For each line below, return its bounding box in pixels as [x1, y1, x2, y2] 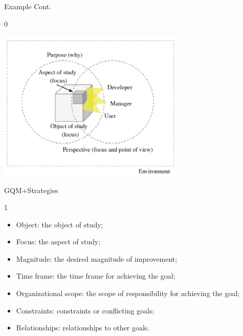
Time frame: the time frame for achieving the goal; [16, 270, 175, 281]
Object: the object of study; [16, 219, 103, 229]
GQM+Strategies [4, 184, 58, 195]
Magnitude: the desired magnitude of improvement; [16, 253, 178, 264]
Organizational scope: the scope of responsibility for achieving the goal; [16, 288, 240, 299]
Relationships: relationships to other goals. [16, 322, 150, 333]
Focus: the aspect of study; [16, 236, 101, 247]
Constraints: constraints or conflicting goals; [16, 305, 154, 316]
